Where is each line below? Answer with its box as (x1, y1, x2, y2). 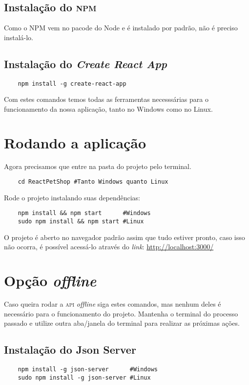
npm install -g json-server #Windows (18, 366, 158, 373)
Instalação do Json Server (4, 342, 136, 357)
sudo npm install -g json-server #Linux (18, 374, 151, 381)
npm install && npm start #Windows (18, 210, 151, 217)
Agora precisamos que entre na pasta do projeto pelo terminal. (4, 161, 191, 171)
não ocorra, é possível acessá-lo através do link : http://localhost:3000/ (4, 241, 214, 252)
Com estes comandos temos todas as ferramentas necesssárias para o (4, 94, 208, 104)
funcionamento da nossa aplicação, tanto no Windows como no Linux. (4, 103, 213, 114)
